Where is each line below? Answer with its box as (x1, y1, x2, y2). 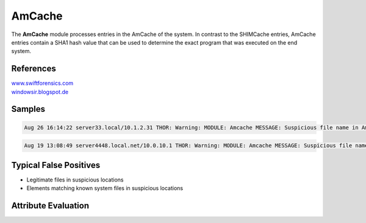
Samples (11, 104, 46, 114)
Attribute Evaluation (11, 200, 90, 211)
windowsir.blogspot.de (11, 88, 69, 95)
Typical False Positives (11, 159, 101, 170)
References (11, 64, 56, 74)
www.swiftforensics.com (11, 79, 74, 87)
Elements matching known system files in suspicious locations (26, 185, 183, 192)
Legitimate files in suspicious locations (26, 176, 124, 183)
